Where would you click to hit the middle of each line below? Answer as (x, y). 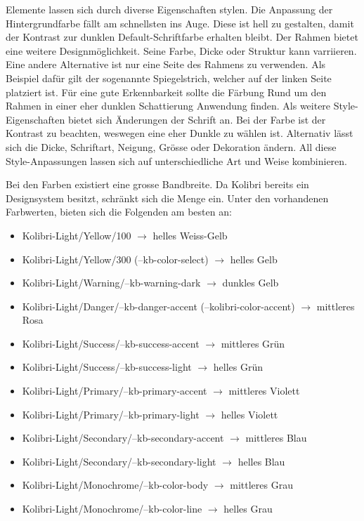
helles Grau (248, 509)
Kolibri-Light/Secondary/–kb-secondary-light (119, 461)
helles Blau (261, 461)
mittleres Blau (276, 438)
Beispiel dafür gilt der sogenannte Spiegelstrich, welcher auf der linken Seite (169, 78)
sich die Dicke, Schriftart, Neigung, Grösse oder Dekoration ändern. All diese (171, 146)
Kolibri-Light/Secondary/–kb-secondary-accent (123, 438)
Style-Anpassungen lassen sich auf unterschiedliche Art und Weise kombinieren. (176, 160)
